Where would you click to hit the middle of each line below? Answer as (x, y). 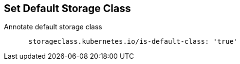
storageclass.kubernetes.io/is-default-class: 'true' (133, 42)
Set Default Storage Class (67, 8)
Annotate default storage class (53, 27)
